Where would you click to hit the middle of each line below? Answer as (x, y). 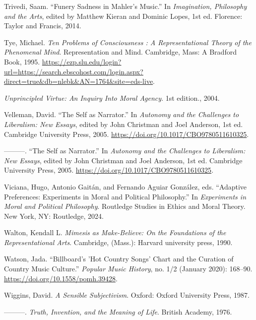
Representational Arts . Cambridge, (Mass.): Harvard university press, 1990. (118, 242)
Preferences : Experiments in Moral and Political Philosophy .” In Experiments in (125, 196)
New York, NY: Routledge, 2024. (54, 216)
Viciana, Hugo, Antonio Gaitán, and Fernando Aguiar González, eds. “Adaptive (126, 186)
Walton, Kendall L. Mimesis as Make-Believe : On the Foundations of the (115, 232)
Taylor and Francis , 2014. (43, 26)
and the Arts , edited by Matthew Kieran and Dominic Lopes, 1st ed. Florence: (123, 16)
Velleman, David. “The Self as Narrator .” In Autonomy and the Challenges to (122, 114)
